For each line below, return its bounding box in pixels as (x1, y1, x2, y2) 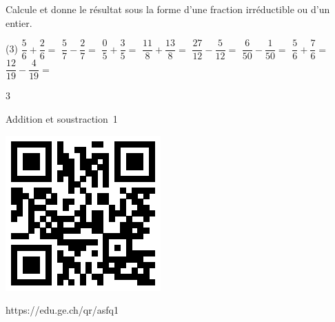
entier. (6, 15, 32, 30)
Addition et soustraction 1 (6, 111, 118, 125)
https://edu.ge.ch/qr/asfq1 (6, 303, 119, 317)
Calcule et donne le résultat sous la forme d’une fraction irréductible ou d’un (6, 2, 330, 16)
